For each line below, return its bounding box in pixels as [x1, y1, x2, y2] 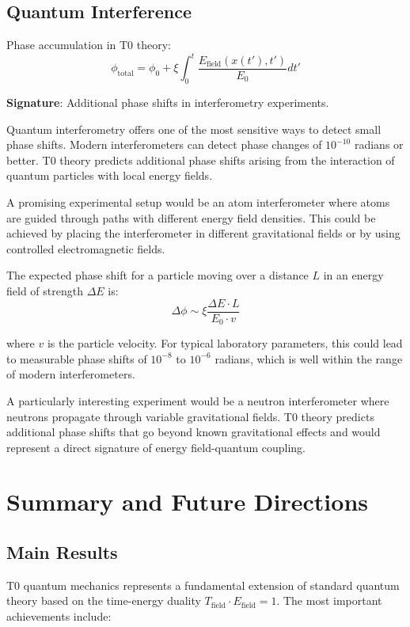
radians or [354, 136, 404, 153]
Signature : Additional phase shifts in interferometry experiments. [6, 94, 329, 111]
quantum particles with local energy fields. [6, 167, 213, 184]
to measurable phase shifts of [6, 350, 147, 367]
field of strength [6, 283, 83, 299]
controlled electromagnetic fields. [6, 240, 165, 256]
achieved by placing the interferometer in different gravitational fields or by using [6, 225, 401, 241]
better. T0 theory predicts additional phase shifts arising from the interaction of [6, 151, 395, 168]
